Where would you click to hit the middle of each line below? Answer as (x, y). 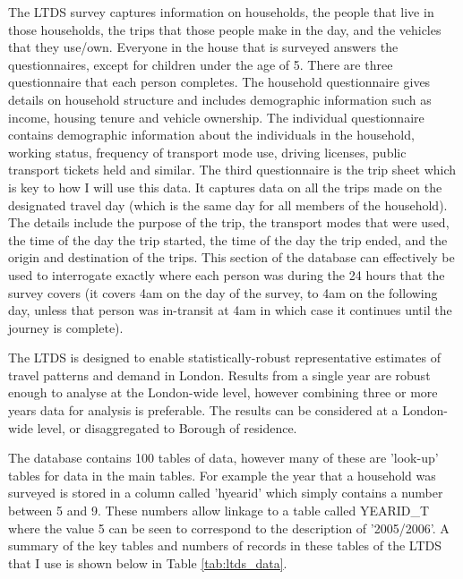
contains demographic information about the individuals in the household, (211, 135)
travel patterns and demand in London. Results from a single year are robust (219, 375)
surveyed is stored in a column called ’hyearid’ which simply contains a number (226, 493)
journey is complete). (66, 327)
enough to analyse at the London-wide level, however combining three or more (223, 392)
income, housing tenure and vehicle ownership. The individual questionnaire (216, 117)
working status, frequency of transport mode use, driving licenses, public (207, 152)
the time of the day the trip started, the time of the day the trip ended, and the (228, 239)
